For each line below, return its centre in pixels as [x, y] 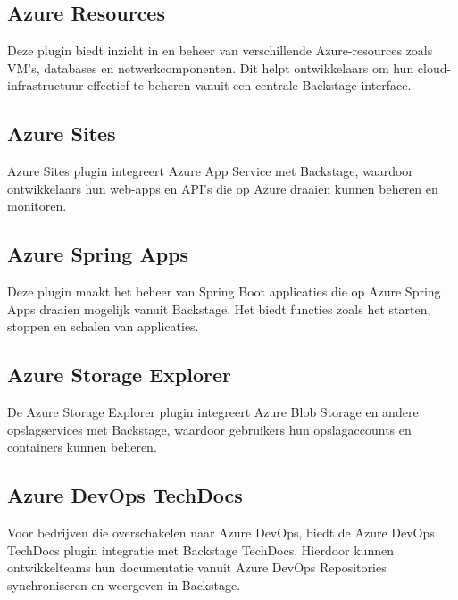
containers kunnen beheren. [82, 447]
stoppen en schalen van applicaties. [103, 326]
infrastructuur [46, 85]
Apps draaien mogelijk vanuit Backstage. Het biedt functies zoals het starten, [219, 308]
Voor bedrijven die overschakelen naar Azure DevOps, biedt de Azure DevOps [221, 533]
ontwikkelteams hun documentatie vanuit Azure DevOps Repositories [197, 567]
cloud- [434, 67]
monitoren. [37, 206]
